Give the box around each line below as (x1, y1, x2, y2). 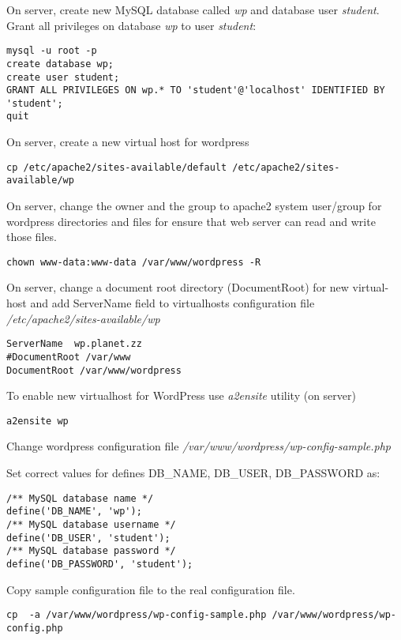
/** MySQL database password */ (6, 545, 176, 557)
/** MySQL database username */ (6, 518, 176, 530)
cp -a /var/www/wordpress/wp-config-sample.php (6, 609, 267, 621)
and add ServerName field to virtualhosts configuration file (30, 295, 315, 311)
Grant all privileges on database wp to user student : (6, 17, 257, 33)
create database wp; (6, 58, 114, 70)
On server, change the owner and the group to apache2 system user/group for (6, 198, 382, 214)
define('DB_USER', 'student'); (6, 532, 171, 544)
